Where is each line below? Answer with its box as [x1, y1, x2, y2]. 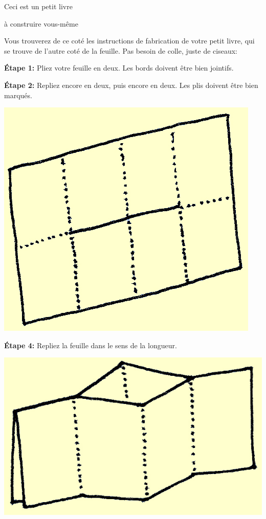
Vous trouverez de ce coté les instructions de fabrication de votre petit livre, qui [4, 35, 255, 46]
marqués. [4, 89, 32, 100]
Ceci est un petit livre [4, 1, 73, 11]
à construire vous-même [4, 18, 78, 29]
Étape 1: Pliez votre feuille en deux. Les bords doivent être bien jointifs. [4, 62, 234, 73]
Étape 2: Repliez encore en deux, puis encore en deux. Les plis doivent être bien [4, 79, 258, 90]
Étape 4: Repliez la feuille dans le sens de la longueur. [4, 340, 177, 350]
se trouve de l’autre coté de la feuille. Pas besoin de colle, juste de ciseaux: [4, 45, 237, 56]
